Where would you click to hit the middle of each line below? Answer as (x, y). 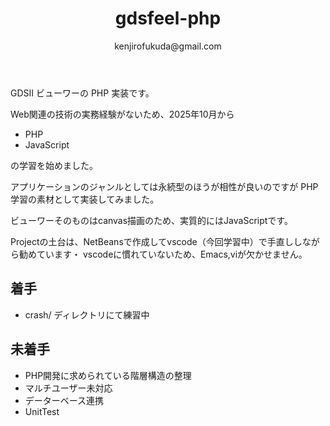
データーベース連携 (64, 400)
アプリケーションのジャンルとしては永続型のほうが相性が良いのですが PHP (164, 186)
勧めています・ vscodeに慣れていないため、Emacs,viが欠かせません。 (163, 254)
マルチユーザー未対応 (68, 388)
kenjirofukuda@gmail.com (168, 46)
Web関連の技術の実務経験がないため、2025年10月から (122, 114)
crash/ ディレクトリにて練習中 (87, 314)
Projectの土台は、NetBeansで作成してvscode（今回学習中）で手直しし (156, 241)
